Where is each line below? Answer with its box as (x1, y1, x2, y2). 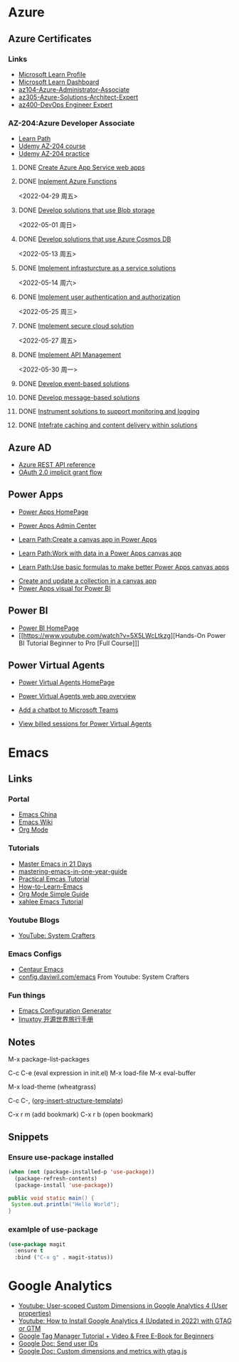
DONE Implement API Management (18, 350, 122, 360)
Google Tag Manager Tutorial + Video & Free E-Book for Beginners (18, 1332, 214, 1341)
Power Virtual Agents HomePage (18, 678, 115, 687)
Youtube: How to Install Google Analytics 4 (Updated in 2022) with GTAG (18, 1316, 232, 1325)
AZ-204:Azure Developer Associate (8, 118, 135, 128)
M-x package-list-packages (8, 1055, 90, 1064)
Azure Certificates (8, 33, 92, 45)
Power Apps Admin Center (18, 521, 97, 530)
